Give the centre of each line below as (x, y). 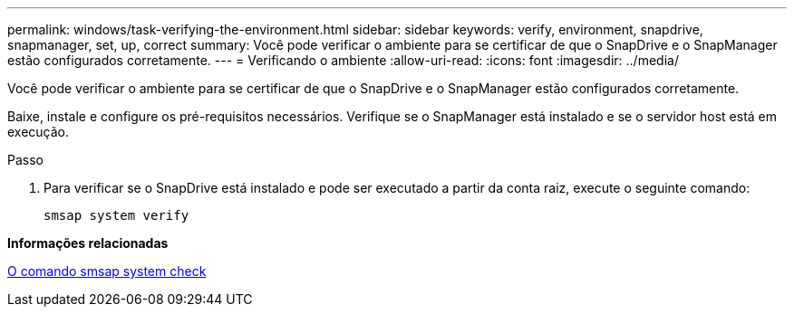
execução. (39, 132)
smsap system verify (116, 215)
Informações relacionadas (88, 243)
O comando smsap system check (107, 271)
